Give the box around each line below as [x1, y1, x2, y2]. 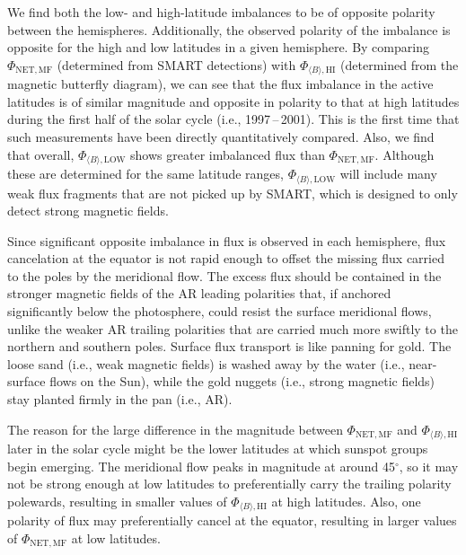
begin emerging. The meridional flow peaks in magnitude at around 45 [7, 456, 395, 475]
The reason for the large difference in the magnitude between [7, 419, 343, 438]
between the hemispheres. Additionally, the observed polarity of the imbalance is [7, 20, 451, 39]
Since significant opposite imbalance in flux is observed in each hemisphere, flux [7, 231, 446, 250]
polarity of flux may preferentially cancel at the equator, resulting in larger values [7, 511, 457, 530]
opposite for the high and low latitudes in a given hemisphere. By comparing [7, 38, 429, 57]
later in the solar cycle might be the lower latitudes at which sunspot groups [7, 439, 428, 458]
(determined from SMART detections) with [57, 55, 296, 74]
